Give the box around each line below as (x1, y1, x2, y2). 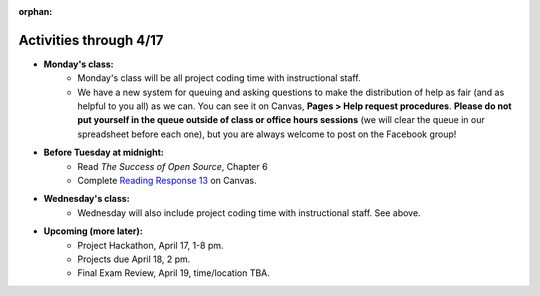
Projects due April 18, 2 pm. (77, 253, 191, 265)
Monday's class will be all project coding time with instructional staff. (77, 72, 361, 84)
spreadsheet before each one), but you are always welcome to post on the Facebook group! (77, 128, 457, 140)
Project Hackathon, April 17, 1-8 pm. (77, 239, 224, 251)
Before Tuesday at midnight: (43, 146, 164, 159)
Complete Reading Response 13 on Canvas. (77, 175, 257, 187)
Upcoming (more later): (43, 225, 144, 237)
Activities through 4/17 (18, 31, 164, 49)
